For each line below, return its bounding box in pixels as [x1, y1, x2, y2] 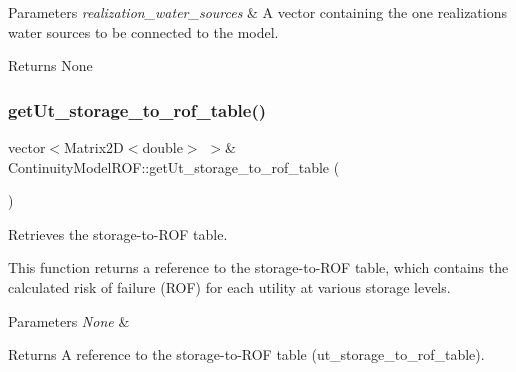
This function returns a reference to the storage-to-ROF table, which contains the [8, 257, 509, 278]
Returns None [8, 55, 93, 76]
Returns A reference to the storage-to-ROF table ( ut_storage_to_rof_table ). [8, 344, 485, 365]
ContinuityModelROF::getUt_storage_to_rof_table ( [8, 156, 340, 177]
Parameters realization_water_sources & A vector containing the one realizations [8, 2, 507, 22]
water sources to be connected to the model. [8, 21, 279, 42]
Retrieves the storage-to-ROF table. [8, 223, 228, 244]
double [142, 137, 183, 157]
